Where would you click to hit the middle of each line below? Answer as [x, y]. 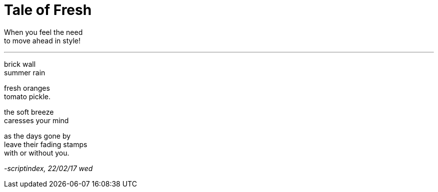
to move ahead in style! [42, 40]
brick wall [20, 64]
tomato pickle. [27, 96]
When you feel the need [43, 32]
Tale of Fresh [48, 10]
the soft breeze [29, 112]
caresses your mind [36, 120]
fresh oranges [27, 88]
